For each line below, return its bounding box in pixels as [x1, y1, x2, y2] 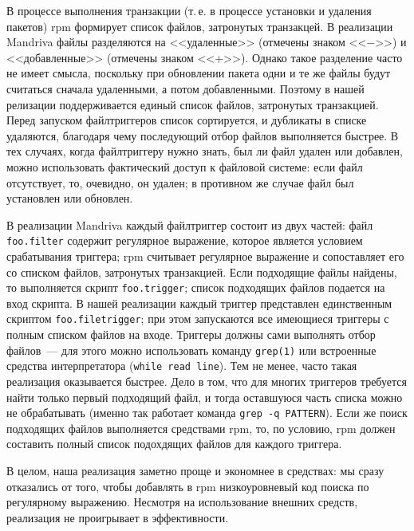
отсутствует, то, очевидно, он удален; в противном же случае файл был [6, 174, 354, 191]
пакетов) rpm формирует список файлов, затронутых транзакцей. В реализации [6, 18, 393, 34]
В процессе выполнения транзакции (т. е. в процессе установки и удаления [6, 2, 372, 18]
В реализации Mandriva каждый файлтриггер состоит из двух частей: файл [6, 216, 373, 233]
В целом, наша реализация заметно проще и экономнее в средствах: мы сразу [6, 462, 384, 478]
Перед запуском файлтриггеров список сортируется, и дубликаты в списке [6, 112, 367, 128]
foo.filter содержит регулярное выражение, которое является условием [6, 232, 363, 249]
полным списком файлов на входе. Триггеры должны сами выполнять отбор [6, 326, 376, 343]
